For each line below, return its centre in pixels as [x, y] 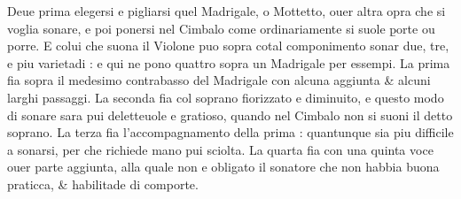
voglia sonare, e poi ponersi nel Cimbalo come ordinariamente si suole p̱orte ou [221, 28]
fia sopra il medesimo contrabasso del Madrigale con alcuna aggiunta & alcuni [219, 80]
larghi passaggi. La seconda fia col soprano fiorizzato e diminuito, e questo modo [226, 97]
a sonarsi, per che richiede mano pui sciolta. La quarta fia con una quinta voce [220, 149]
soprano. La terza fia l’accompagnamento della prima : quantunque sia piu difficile [230, 132]
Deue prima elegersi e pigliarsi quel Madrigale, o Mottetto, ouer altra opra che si [227, 11]
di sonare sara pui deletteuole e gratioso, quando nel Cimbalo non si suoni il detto [230, 115]
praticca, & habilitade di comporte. [103, 184]
